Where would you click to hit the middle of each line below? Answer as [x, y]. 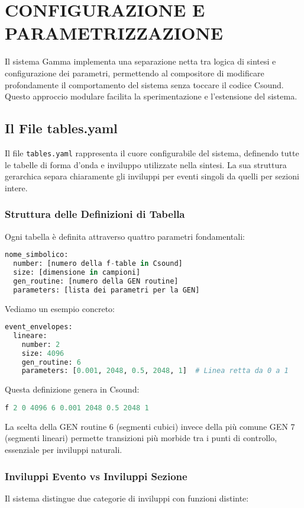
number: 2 [41, 344]
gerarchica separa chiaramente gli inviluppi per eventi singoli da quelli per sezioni [152, 176]
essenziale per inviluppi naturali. [64, 450]
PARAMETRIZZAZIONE [114, 33]
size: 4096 [43, 353]
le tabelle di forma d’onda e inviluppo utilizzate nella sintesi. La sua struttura [146, 164]
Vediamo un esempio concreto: [60, 308]
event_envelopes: [39, 327]
